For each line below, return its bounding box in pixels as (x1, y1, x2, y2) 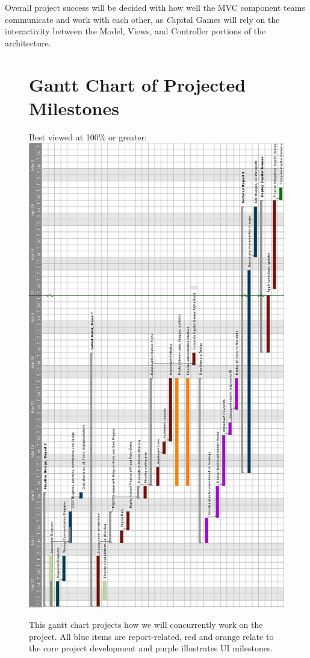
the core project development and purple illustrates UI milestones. (29, 642, 273, 654)
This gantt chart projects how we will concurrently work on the (29, 618, 263, 631)
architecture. (5, 36, 51, 49)
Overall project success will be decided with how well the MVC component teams (5, 1, 305, 13)
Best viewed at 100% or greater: (29, 130, 147, 143)
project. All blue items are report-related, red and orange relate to (29, 630, 274, 642)
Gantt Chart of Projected (29, 72, 246, 96)
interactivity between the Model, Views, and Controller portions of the (5, 25, 266, 37)
